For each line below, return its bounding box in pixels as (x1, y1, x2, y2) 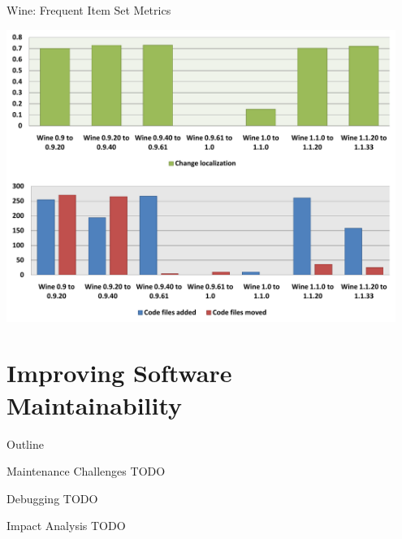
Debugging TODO (6, 489, 98, 506)
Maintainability (6, 388, 183, 421)
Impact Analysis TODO (6, 517, 126, 534)
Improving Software (6, 356, 232, 389)
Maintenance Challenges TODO (6, 463, 166, 480)
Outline (6, 435, 44, 452)
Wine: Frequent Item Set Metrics (6, 2, 171, 18)
